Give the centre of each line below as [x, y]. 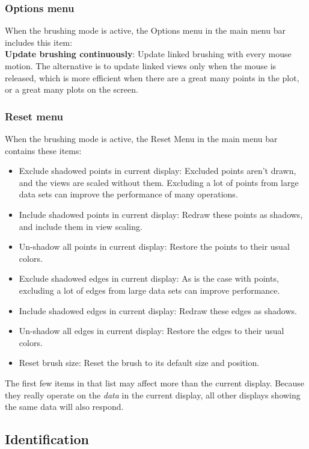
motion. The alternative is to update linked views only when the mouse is [141, 66]
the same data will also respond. [64, 407]
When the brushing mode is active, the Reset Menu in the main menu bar [141, 138]
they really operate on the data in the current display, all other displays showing [153, 395]
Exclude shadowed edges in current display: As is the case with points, [149, 278]
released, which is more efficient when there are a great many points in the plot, [152, 77]
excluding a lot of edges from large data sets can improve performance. [149, 290]
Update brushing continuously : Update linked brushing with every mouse [148, 54]
